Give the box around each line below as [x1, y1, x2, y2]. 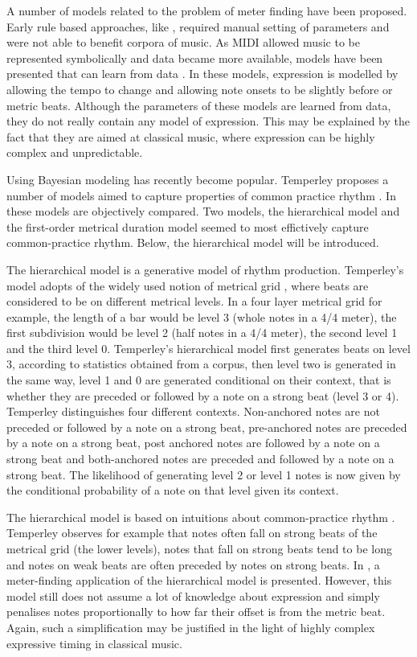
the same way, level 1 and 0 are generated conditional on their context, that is [6, 372, 391, 388]
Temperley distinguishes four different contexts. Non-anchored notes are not [6, 403, 380, 420]
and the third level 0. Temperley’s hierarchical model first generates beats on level [6, 339, 411, 356]
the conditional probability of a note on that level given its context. [6, 482, 339, 499]
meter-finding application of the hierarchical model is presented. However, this [6, 572, 392, 589]
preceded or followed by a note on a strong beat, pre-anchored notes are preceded [6, 418, 407, 435]
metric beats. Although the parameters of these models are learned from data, [6, 96, 391, 113]
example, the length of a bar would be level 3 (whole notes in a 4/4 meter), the [6, 308, 397, 325]
